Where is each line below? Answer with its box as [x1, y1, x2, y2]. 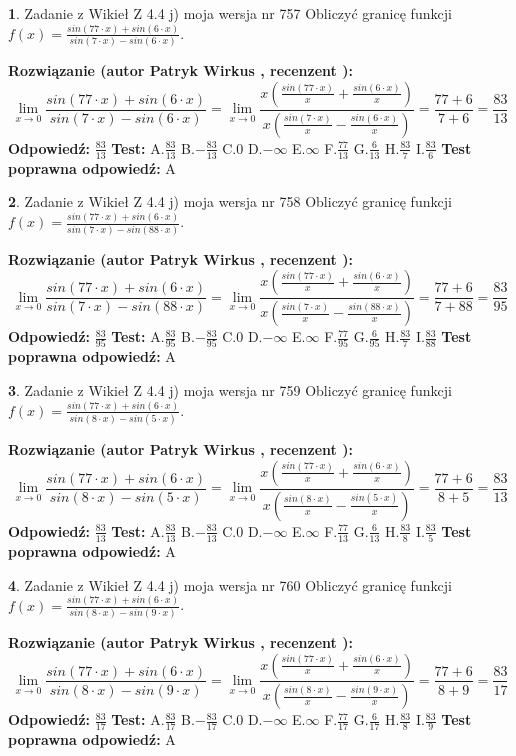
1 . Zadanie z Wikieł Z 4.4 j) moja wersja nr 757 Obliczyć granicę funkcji [8, 3, 452, 23]
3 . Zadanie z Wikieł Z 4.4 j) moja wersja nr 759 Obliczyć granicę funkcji [8, 379, 452, 400]
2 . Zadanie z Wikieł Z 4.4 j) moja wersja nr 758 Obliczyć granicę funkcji [8, 191, 452, 212]
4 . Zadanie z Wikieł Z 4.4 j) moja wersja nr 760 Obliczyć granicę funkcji [8, 574, 452, 595]
